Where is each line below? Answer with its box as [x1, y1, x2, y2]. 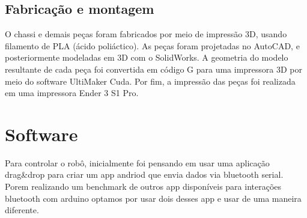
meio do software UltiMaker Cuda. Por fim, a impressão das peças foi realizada [5, 74, 296, 87]
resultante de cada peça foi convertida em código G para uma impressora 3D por [5, 62, 303, 75]
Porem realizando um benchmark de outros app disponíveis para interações [5, 180, 282, 193]
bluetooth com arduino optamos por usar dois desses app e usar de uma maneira [5, 192, 302, 204]
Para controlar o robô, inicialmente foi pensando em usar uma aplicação [5, 156, 270, 169]
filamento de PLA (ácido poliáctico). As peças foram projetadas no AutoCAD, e [5, 39, 300, 52]
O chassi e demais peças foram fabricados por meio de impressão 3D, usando [5, 28, 287, 40]
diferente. [5, 204, 39, 216]
